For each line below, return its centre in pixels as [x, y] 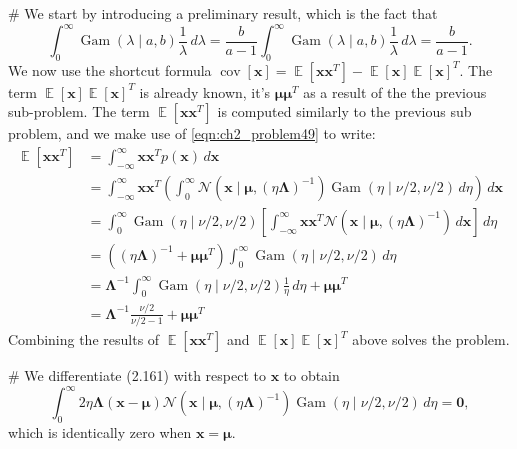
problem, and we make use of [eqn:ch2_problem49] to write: [192, 133]
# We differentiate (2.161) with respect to [137, 375]
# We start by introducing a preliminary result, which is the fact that [223, 13]
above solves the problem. [431, 339]
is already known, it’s [205, 91]
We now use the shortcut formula [110, 69]
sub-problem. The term [79, 111]
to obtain [311, 375]
